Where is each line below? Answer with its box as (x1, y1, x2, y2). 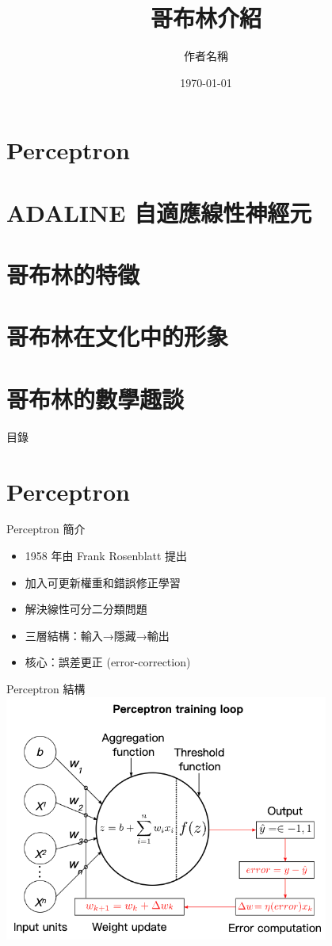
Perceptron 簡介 (6, 521, 86, 537)
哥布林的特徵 (6, 258, 140, 291)
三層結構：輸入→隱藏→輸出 (25, 627, 170, 643)
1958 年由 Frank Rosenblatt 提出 (25, 547, 188, 564)
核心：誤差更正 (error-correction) (25, 654, 191, 670)
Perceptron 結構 (6, 681, 86, 697)
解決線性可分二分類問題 (25, 601, 147, 617)
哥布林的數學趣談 (6, 382, 185, 414)
